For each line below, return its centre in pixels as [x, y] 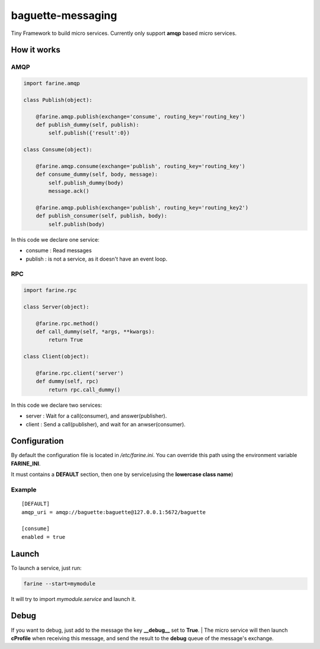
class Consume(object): [58, 150]
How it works [36, 50]
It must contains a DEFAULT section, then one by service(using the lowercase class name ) [122, 474]
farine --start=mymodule [60, 584]
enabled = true [44, 537]
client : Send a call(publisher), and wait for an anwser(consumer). [106, 424]
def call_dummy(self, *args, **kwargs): [95, 332]
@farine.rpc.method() [67, 323]
